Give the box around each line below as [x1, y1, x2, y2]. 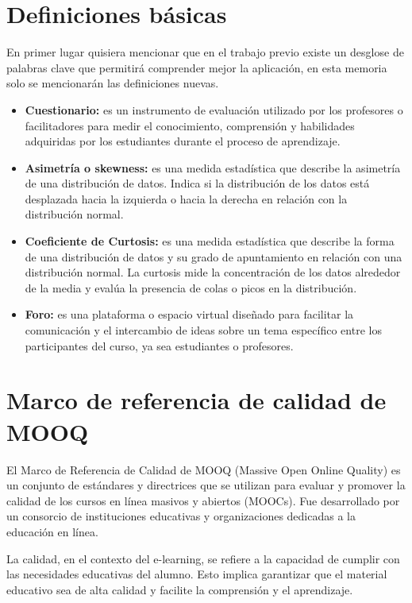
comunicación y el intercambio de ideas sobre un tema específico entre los [25, 322, 382, 338]
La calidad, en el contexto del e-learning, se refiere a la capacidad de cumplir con [6, 550, 400, 566]
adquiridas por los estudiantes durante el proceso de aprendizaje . [25, 133, 341, 149]
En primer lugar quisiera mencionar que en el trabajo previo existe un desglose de [6, 44, 404, 60]
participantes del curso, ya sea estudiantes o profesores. [25, 337, 294, 354]
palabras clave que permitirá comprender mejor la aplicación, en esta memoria [6, 59, 387, 75]
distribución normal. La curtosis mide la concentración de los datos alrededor [25, 264, 401, 280]
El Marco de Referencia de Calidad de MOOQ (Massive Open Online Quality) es [6, 461, 401, 477]
